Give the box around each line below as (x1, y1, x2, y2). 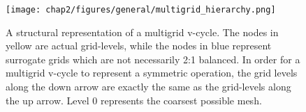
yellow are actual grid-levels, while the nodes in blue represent (6, 38, 272, 53)
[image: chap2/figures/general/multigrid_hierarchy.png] (6, 5, 276, 15)
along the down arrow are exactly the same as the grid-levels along (6, 79, 291, 94)
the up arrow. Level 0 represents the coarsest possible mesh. (6, 93, 262, 107)
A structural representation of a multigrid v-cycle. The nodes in (6, 24, 279, 39)
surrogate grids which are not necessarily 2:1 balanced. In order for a (6, 51, 300, 66)
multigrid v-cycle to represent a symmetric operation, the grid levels (6, 65, 298, 80)
